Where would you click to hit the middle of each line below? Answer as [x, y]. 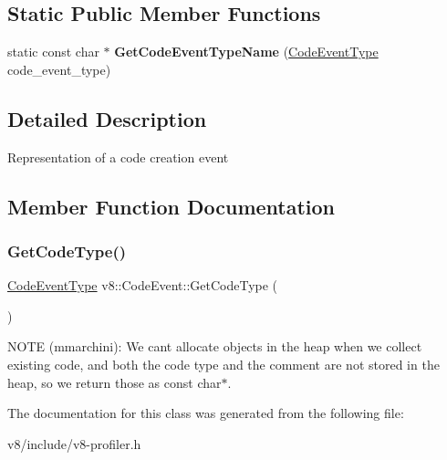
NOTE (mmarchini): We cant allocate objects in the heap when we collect [215, 346]
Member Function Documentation [172, 206]
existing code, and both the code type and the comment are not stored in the [223, 364]
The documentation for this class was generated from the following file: [206, 413]
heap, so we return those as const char [114, 382]
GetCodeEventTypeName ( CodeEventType [246, 52]
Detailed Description [107, 118]
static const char [53, 52]
